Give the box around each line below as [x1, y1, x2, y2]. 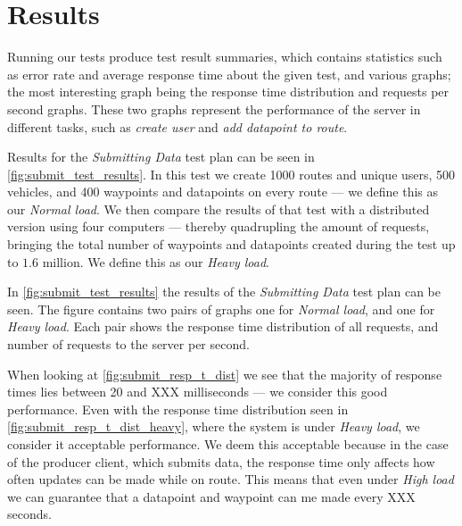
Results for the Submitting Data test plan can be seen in [7, 147, 315, 166]
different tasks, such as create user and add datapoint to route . [7, 117, 348, 136]
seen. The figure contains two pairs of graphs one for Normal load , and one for [7, 299, 435, 318]
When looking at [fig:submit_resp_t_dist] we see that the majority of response [7, 364, 442, 383]
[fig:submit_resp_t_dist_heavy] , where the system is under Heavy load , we [7, 417, 420, 436]
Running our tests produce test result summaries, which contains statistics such [7, 47, 442, 66]
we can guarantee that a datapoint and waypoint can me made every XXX [7, 487, 416, 505]
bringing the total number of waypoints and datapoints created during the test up [7, 235, 456, 254]
